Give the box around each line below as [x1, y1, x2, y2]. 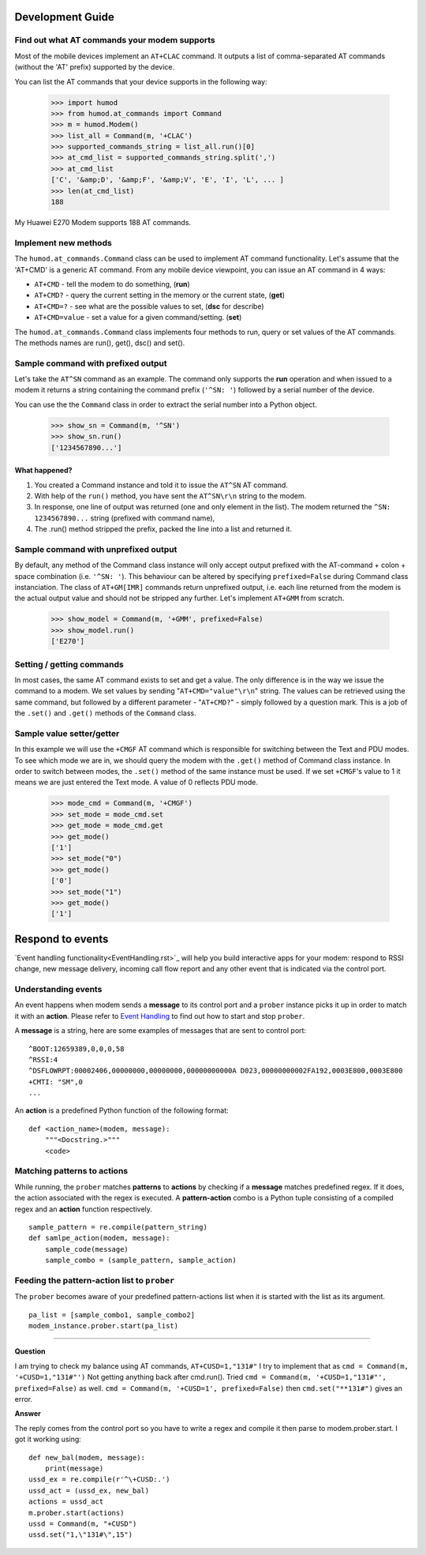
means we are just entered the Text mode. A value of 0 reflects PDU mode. [14, 778, 259, 787]
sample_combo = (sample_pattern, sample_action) [44, 1256, 237, 1265]
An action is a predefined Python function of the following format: [14, 1106, 229, 1115]
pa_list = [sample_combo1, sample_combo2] [28, 1310, 196, 1319]
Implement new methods [14, 237, 112, 248]
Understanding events [14, 983, 103, 994]
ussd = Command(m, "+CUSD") [28, 1519, 137, 1528]
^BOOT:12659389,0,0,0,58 [28, 1044, 125, 1054]
